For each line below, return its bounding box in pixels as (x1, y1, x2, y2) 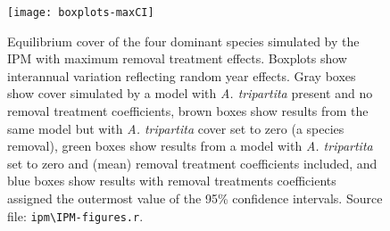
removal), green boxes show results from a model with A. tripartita (7, 136, 373, 155)
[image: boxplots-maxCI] (7, 6, 154, 19)
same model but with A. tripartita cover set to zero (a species (7, 119, 344, 137)
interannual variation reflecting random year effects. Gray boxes (7, 66, 356, 85)
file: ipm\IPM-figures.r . (7, 206, 144, 225)
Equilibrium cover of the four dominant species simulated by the (7, 31, 360, 50)
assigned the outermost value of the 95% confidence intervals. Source (7, 189, 383, 207)
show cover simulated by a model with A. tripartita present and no (7, 84, 373, 103)
